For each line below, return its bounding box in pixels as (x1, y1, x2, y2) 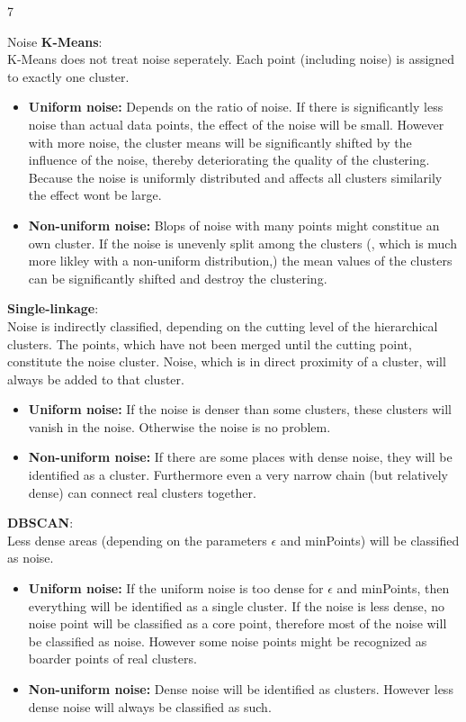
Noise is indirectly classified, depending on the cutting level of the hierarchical (7, 316, 438, 335)
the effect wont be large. (28, 185, 162, 204)
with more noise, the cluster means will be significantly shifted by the (28, 132, 412, 151)
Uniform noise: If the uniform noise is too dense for (28, 579, 324, 598)
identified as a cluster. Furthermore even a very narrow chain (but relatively (28, 465, 448, 484)
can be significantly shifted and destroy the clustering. (28, 268, 327, 287)
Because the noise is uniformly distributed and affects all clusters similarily (28, 167, 443, 186)
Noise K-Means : (7, 32, 103, 50)
